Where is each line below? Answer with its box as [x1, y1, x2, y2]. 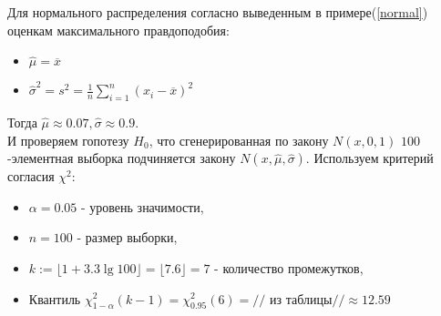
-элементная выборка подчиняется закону [7, 148, 236, 168]
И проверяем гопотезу [7, 130, 129, 149]
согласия [7, 167, 55, 186]
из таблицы [270, 289, 333, 308]
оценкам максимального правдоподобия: [7, 20, 230, 39]
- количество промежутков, [214, 258, 364, 277]
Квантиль [28, 289, 81, 308]
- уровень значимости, [80, 197, 204, 216]
